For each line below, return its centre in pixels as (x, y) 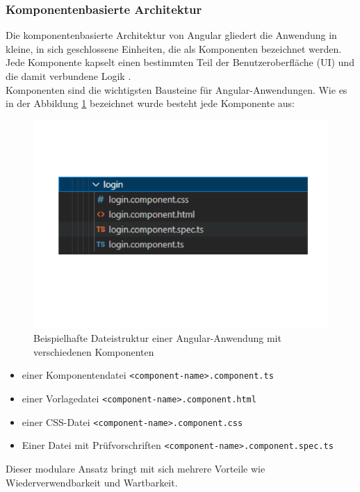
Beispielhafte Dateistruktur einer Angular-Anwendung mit (157, 338)
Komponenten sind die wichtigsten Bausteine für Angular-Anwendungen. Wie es (177, 89)
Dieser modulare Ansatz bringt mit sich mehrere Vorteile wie (136, 468)
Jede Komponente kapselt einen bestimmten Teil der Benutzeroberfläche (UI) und (180, 62)
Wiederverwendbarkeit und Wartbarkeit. (92, 482)
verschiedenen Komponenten (94, 351)
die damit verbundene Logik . (68, 76)
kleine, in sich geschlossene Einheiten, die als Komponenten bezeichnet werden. (174, 48)
